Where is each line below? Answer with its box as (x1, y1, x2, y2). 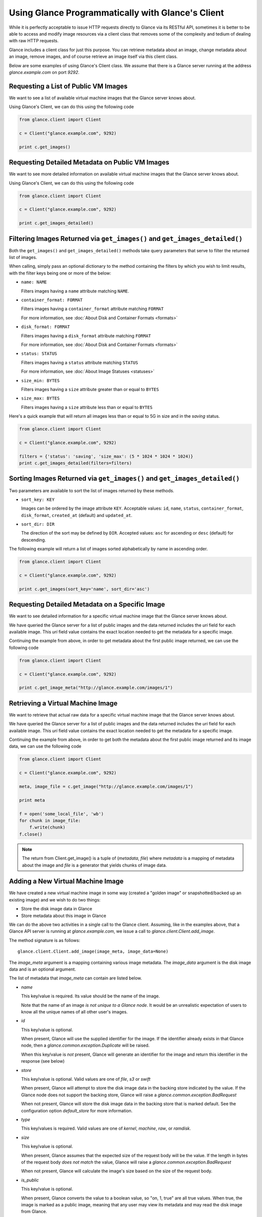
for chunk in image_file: (19, 818, 81, 823)
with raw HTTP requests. (9, 38, 59, 44)
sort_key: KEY (21, 497, 55, 502)
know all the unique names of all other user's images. (21, 1009, 128, 1014)
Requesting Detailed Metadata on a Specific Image (9, 600, 165, 608)
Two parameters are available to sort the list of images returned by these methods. (9, 487, 175, 494)
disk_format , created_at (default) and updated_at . (21, 512, 132, 518)
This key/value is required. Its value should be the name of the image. (21, 993, 160, 999)
